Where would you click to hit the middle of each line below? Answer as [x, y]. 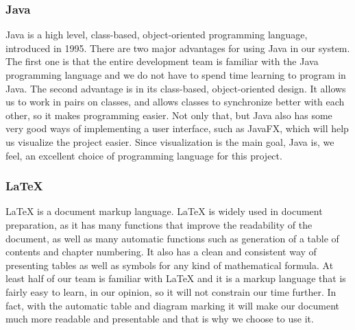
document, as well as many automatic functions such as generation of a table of [172, 238]
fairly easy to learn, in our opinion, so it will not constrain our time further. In [171, 291]
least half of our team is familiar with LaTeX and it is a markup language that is [176, 278]
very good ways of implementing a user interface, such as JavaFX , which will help [177, 128]
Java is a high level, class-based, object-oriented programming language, [157, 35]
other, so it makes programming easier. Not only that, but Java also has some [169, 115]
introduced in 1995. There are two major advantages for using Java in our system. [178, 48]
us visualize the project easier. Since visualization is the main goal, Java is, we [170, 141]
